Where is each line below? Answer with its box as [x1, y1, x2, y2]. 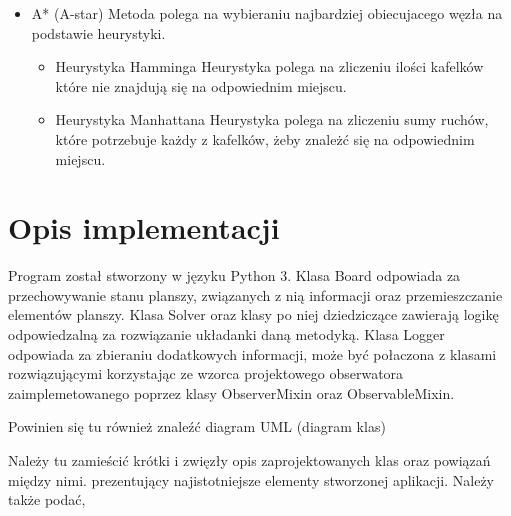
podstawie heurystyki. [31, 22, 166, 43]
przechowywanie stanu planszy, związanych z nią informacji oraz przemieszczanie [8, 284, 503, 305]
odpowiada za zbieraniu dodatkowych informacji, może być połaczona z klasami [8, 343, 497, 364]
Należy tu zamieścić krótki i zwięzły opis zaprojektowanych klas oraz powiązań [8, 450, 491, 471]
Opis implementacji [8, 207, 280, 248]
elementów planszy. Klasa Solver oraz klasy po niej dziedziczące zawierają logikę [8, 304, 499, 325]
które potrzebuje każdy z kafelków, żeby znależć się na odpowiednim [55, 128, 475, 149]
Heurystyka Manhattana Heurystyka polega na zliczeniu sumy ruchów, [55, 109, 489, 130]
